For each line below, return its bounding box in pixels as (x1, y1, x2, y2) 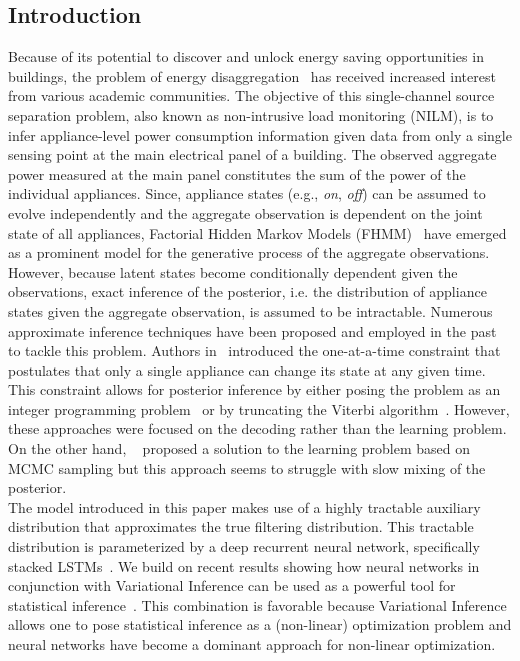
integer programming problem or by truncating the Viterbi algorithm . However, (8, 398, 510, 419)
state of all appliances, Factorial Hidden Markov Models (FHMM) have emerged (8, 222, 507, 243)
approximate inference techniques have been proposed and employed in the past (8, 320, 497, 341)
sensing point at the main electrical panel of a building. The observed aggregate (8, 144, 497, 165)
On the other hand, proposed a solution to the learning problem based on (8, 438, 471, 459)
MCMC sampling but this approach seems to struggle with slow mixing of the (8, 457, 486, 478)
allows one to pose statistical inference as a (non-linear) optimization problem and (8, 614, 512, 635)
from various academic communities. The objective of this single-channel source (8, 85, 495, 106)
